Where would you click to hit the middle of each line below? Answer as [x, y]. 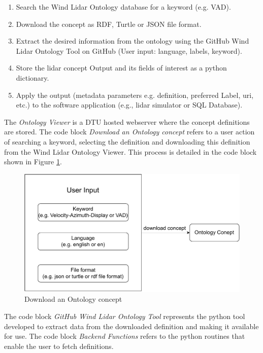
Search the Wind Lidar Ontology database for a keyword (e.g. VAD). [123, 7]
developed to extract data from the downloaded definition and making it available [131, 326]
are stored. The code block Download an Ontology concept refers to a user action [129, 132]
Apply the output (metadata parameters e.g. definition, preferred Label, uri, [135, 95]
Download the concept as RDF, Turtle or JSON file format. [109, 24]
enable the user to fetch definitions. [59, 346]
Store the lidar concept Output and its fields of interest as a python [121, 68]
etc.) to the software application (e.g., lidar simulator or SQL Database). [129, 105]
